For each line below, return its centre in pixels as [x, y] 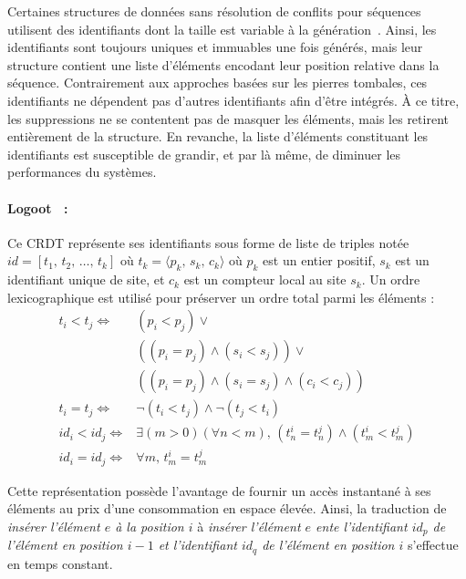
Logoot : [38, 207]
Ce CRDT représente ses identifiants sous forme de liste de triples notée [208, 242]
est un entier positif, [319, 260]
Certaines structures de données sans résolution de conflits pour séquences [214, 11]
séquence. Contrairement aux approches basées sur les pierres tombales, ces [217, 83]
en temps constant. [60, 563]
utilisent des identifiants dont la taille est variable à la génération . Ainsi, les [222, 29]
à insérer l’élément [249, 526]
